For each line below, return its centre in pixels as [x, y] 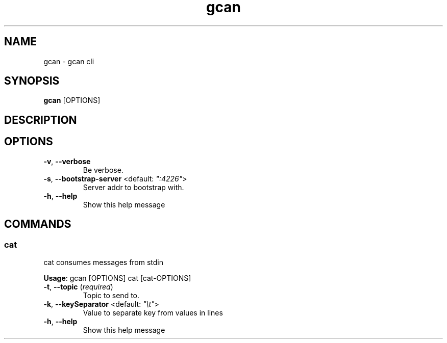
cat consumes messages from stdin [104, 262]
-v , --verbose [67, 161]
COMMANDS [38, 224]
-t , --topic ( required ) [78, 286]
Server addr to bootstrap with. [133, 187]
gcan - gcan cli [69, 61]
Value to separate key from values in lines [153, 312]
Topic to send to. [111, 295]
